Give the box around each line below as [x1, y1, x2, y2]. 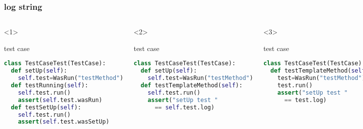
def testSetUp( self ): [11, 103, 81, 111]
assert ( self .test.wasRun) [18, 96, 103, 103]
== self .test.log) [155, 103, 215, 111]
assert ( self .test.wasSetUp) [18, 118, 109, 126]
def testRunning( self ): [11, 82, 88, 89]
